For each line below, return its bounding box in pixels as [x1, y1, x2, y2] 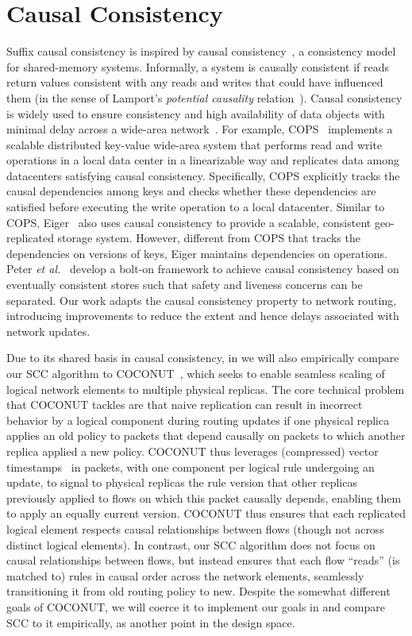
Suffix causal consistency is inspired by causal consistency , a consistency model [6, 43, 396, 60]
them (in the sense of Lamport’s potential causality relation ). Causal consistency [6, 89, 402, 106]
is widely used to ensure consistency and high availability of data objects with [6, 105, 385, 121]
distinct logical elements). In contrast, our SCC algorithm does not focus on [6, 536, 375, 553]
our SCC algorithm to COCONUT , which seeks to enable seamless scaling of [6, 365, 385, 381]
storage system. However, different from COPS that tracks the [57, 229, 360, 246]
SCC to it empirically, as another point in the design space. [6, 614, 295, 630]
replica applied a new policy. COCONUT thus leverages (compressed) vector [6, 442, 379, 459]
